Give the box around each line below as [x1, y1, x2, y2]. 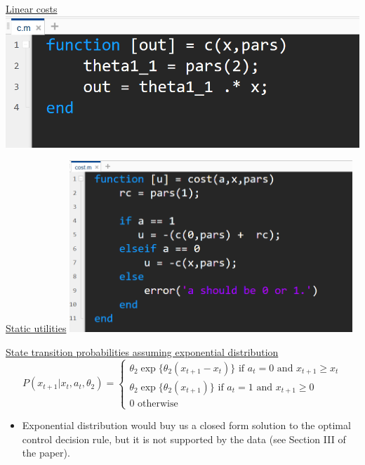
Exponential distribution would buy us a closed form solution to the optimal [22, 418, 351, 433]
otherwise [138, 398, 178, 409]
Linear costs [6, 1, 58, 15]
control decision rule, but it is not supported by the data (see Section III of [22, 431, 346, 446]
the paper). [22, 445, 70, 460]
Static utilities [6, 321, 67, 336]
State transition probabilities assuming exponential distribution [6, 344, 279, 359]
